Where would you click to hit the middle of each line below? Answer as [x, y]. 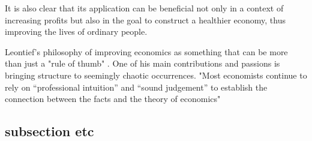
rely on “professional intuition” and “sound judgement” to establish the [136, 87]
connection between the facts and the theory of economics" [113, 99]
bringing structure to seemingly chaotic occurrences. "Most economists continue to [156, 75]
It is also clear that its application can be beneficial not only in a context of [144, 8]
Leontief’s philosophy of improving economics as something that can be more [146, 51]
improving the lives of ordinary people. [76, 31]
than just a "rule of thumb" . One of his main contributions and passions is [142, 63]
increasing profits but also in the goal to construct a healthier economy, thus [145, 19]
